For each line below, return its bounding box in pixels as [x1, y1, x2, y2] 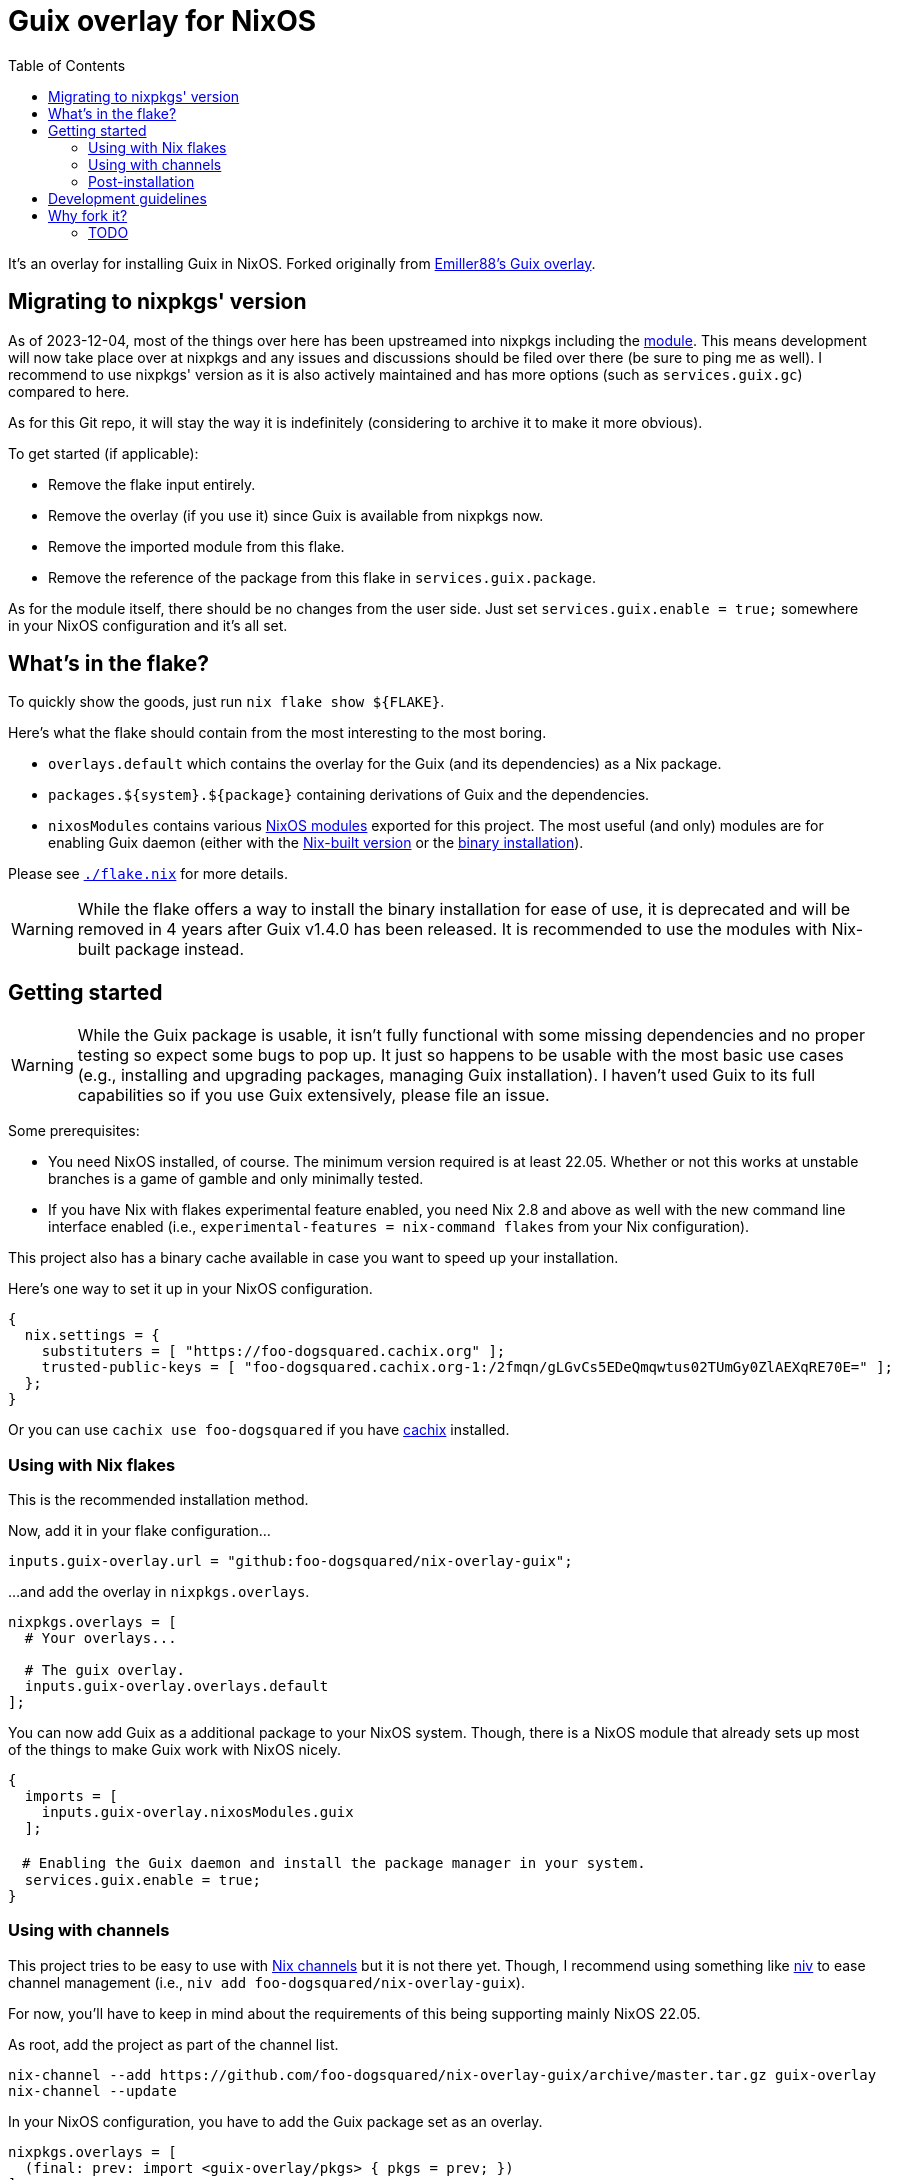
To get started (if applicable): [8, 444, 199, 462]
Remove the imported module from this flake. [48, 537, 345, 555]
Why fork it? [48, 206, 128, 224]
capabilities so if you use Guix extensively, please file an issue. [77, 1085, 550, 1106]
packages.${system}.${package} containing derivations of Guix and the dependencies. [48, 786, 650, 804]
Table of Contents [8, 56, 126, 74]
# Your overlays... [24, 1630, 177, 1647]
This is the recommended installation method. [8, 1491, 309, 1509]
